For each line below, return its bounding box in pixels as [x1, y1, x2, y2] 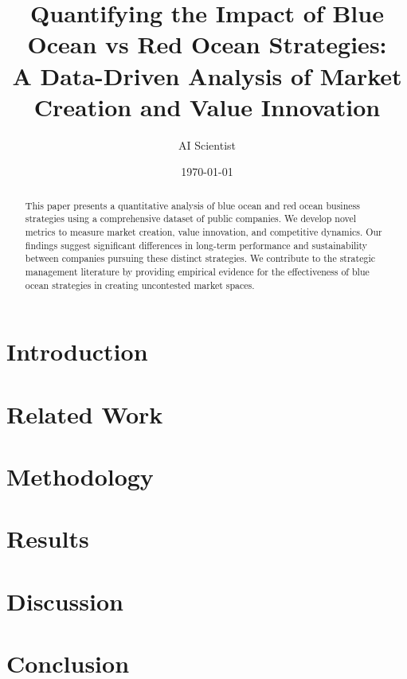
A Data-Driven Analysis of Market [12, 59, 402, 92]
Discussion [6, 584, 123, 617]
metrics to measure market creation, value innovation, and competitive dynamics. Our [25, 224, 382, 238]
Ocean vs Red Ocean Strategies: [27, 28, 387, 60]
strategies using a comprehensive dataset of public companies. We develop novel [25, 212, 357, 225]
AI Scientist [178, 136, 237, 153]
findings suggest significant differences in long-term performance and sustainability [25, 238, 368, 252]
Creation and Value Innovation [33, 90, 381, 123]
